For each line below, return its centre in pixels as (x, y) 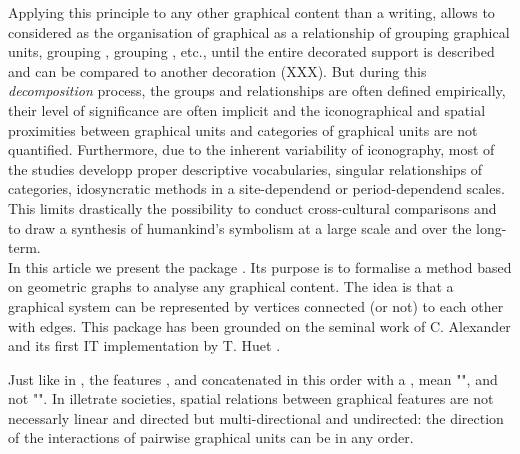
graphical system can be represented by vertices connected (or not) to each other (256, 305)
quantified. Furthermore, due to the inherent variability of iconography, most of (251, 149)
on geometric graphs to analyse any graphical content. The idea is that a (231, 286)
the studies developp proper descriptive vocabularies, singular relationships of (245, 168)
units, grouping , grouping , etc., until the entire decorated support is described (251, 51)
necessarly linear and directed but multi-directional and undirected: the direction (256, 417)
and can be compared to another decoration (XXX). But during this (217, 70)
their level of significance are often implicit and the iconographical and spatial (247, 109)
